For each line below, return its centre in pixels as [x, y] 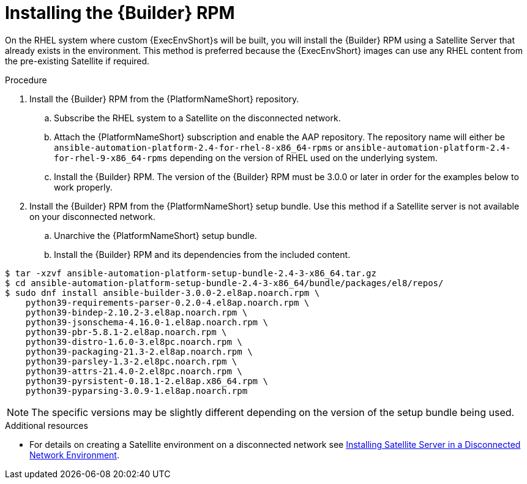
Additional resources [47, 425]
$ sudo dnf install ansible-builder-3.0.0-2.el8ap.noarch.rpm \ [163, 293]
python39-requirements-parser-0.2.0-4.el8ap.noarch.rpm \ [167, 302]
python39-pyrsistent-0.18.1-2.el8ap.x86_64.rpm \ [147, 381]
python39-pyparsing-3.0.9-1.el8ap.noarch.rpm [136, 391]
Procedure [26, 80]
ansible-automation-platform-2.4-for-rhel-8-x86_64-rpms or [199, 147]
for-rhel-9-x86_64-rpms [111, 158]
